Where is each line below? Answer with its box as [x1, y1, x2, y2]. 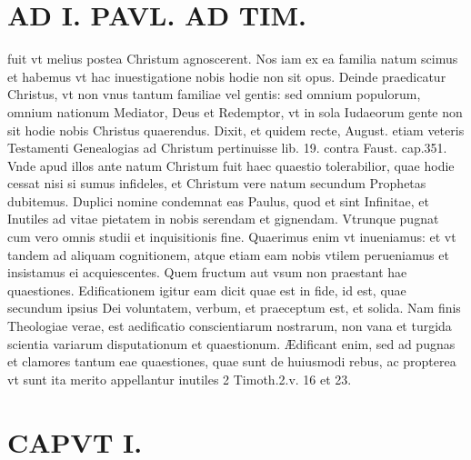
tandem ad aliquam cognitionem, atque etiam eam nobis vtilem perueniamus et [7, 245, 449, 264]
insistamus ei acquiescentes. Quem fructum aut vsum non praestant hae [7, 263, 407, 282]
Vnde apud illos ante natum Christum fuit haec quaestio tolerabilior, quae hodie [7, 155, 455, 175]
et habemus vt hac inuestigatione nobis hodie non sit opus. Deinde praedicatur [7, 66, 446, 85]
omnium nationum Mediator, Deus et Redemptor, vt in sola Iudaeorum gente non [7, 102, 463, 121]
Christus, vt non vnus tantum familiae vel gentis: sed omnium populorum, [7, 85, 421, 104]
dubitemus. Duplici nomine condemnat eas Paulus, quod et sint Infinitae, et [7, 191, 429, 210]
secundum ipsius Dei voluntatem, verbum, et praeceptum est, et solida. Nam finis [7, 298, 461, 317]
